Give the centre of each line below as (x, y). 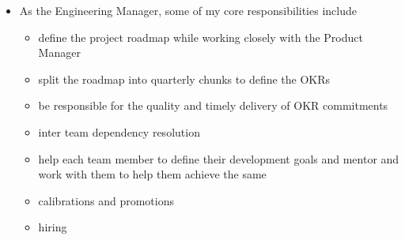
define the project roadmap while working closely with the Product (201, 37)
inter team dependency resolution (119, 131)
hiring (53, 227)
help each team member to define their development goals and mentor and (219, 158)
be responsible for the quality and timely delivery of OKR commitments (213, 105)
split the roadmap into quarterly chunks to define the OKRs (184, 79)
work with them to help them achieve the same (152, 174)
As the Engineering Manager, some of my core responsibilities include (188, 10)
